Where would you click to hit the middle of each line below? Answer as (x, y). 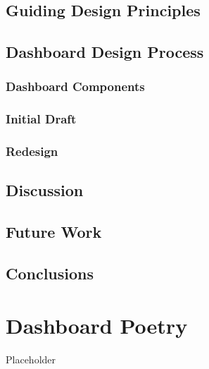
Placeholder (31, 359)
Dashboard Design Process (105, 52)
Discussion (45, 190)
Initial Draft (41, 119)
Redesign (32, 151)
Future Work (54, 232)
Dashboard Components (75, 86)
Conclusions (50, 273)
